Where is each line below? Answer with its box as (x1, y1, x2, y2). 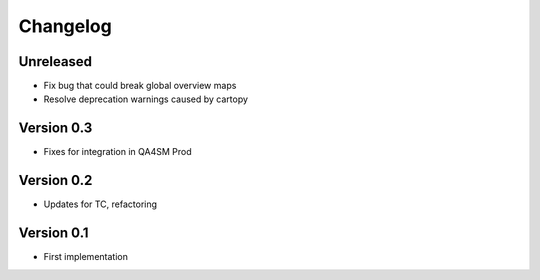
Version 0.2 (18, 172, 93, 189)
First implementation (43, 251, 129, 263)
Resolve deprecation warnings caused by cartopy (43, 93, 249, 105)
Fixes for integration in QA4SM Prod (43, 146, 192, 158)
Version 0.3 (18, 120, 93, 137)
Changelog (18, 15, 112, 37)
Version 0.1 (18, 225, 89, 242)
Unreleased (18, 53, 93, 70)
